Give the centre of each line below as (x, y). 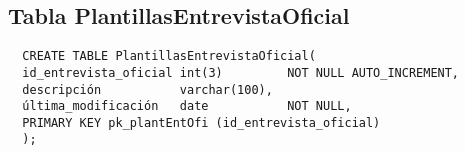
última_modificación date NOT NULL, (187, 106)
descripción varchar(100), (147, 89)
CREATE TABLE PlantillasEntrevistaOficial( (169, 56)
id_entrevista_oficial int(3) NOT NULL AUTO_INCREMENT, (241, 72)
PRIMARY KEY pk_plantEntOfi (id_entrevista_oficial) (201, 122)
